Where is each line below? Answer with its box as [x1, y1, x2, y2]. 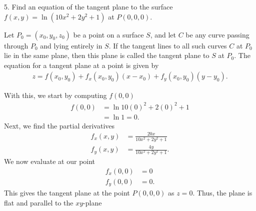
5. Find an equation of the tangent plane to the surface [4, 1, 173, 11]
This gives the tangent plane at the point [4, 187, 130, 198]
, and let [150, 29, 176, 39]
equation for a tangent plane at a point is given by [4, 59, 159, 70]
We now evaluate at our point [4, 156, 95, 166]
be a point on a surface [73, 29, 144, 39]
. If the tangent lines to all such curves [108, 40, 227, 50]
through [4, 40, 28, 50]
